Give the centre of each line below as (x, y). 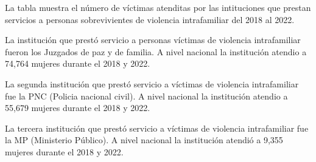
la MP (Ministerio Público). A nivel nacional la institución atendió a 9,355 (144, 140)
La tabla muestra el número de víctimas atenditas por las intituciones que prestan (158, 7)
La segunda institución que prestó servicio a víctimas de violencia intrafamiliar (152, 83)
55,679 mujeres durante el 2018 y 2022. (78, 108)
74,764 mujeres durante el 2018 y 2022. (78, 63)
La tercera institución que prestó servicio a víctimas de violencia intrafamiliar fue (157, 128)
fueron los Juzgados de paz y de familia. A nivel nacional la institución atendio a (156, 51)
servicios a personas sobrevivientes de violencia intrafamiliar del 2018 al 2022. (150, 19)
